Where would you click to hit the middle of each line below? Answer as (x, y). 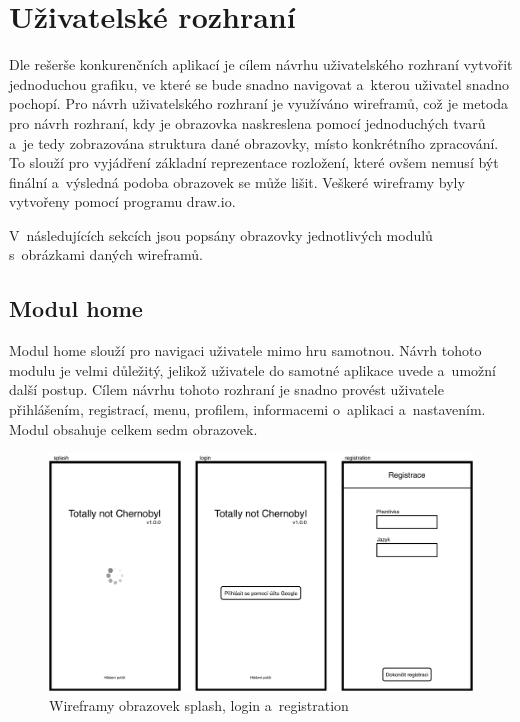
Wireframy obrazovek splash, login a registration (199, 704)
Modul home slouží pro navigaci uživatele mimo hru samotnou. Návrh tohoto (245, 350)
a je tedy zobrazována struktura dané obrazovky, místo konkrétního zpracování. (254, 142)
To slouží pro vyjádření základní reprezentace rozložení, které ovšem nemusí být (254, 162)
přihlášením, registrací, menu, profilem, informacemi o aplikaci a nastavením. (247, 409)
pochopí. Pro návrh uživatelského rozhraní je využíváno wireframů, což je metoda (259, 103)
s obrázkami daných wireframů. (106, 254)
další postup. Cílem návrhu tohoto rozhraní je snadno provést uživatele (226, 389)
